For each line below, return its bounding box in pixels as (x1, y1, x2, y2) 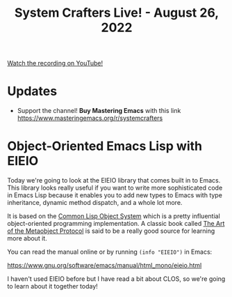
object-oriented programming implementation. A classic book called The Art (7, 220, 225, 228)
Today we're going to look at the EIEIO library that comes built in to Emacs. (7, 176, 221, 185)
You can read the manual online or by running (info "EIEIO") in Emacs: (7, 247, 213, 256)
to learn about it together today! (7, 282, 99, 291)
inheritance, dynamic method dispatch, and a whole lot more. (7, 199, 183, 207)
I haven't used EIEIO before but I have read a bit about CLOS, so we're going (7, 275, 226, 283)
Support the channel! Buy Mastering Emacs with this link (17, 107, 181, 115)
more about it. (7, 234, 47, 243)
